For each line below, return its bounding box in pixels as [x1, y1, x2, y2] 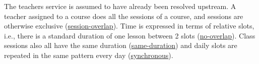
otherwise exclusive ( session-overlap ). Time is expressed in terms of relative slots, [4, 20, 254, 31]
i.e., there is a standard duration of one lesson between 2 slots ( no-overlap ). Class [4, 30, 255, 40]
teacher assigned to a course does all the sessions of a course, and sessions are [4, 10, 243, 21]
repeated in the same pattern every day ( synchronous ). [4, 49, 173, 60]
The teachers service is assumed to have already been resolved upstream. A [4, 1, 236, 11]
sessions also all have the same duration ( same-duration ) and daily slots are [4, 40, 237, 50]
